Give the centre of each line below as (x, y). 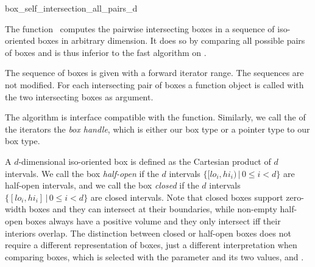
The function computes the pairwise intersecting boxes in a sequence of (140, 28)
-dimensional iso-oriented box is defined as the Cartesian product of (145, 161)
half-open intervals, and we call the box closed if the (102, 185)
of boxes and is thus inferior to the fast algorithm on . (106, 52)
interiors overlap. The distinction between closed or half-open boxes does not (148, 233)
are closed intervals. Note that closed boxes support (187, 197)
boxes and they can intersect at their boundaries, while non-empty (153, 209)
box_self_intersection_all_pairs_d (71, 8)
